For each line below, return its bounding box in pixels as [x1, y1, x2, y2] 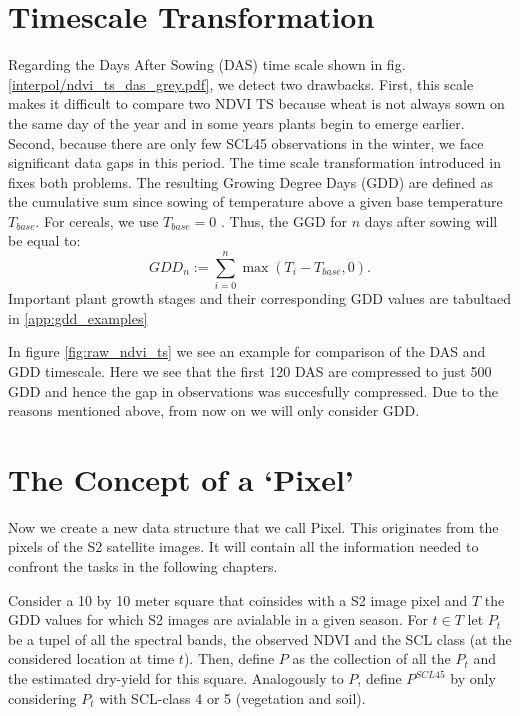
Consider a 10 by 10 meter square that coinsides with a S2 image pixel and [8, 589, 468, 610]
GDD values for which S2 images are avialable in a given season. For [8, 609, 428, 630]
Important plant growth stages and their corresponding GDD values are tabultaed [8, 288, 512, 309]
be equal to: [8, 230, 81, 251]
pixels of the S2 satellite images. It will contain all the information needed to [8, 536, 479, 557]
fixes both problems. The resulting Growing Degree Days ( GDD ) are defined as [8, 171, 493, 192]
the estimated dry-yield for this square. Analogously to [8, 668, 344, 689]
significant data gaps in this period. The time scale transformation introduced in [8, 152, 501, 173]
